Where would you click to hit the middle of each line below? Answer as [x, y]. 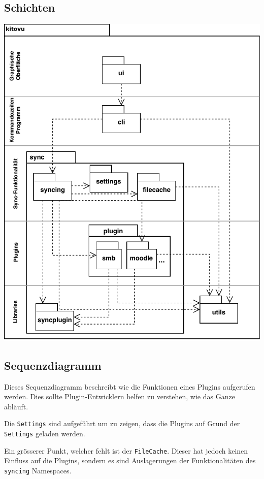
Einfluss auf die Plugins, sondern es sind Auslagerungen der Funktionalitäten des [130, 460]
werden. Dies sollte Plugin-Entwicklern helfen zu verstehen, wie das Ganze [120, 396]
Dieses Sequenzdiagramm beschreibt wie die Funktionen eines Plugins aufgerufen [130, 386]
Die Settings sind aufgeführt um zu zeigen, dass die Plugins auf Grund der [122, 423]
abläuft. [16, 406]
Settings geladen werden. [45, 433]
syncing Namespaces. [38, 470]
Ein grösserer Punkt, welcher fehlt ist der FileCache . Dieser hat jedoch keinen [126, 450]
